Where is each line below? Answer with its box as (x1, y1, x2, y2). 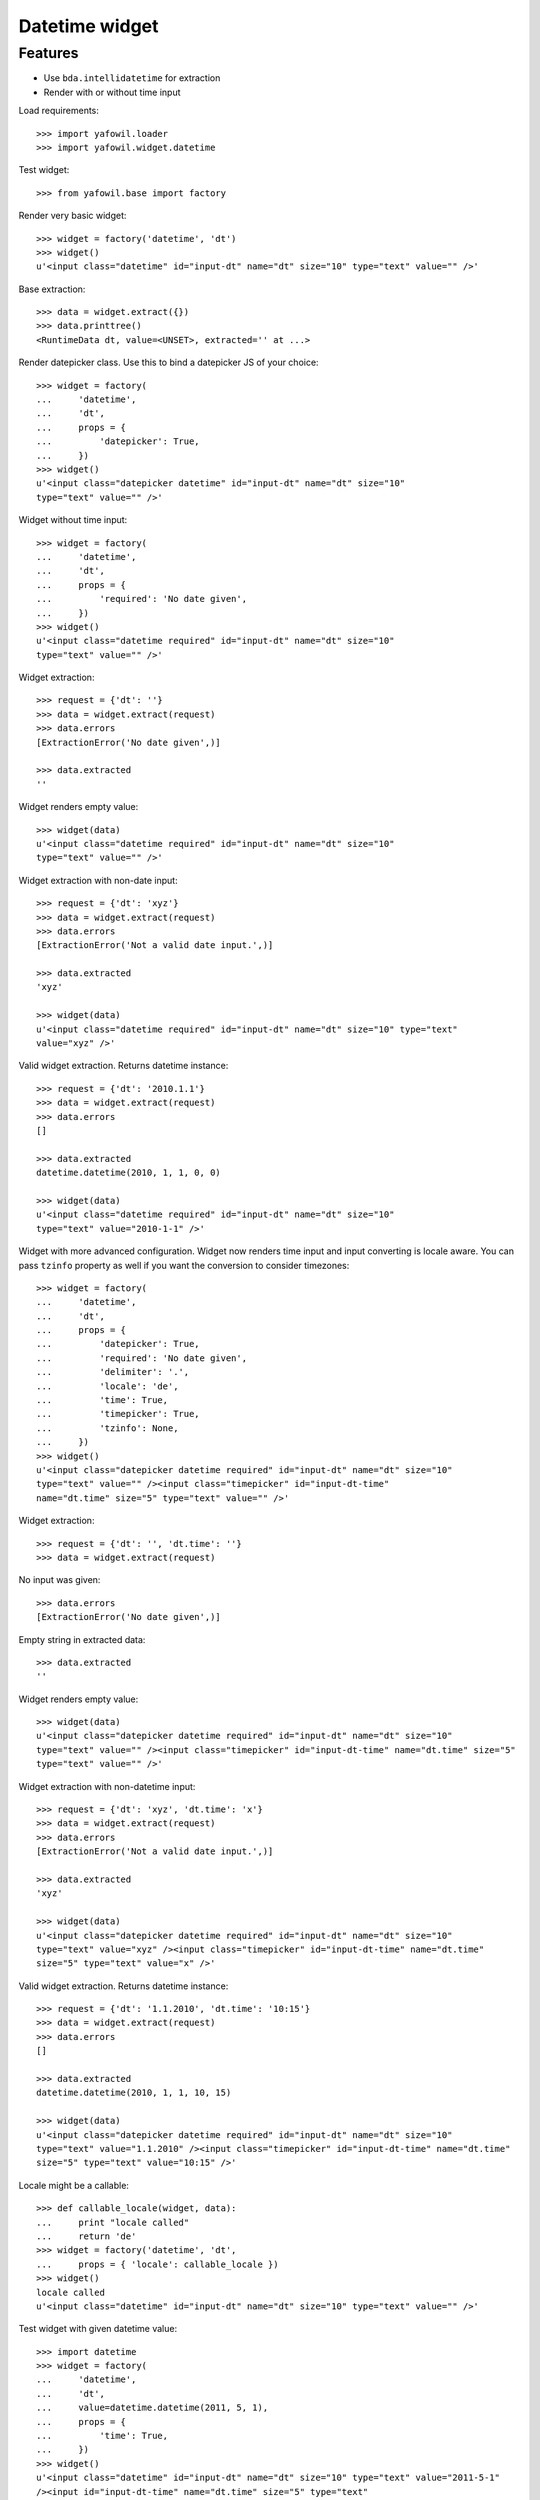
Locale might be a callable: (18, 2179, 130, 2191)
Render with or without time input (43, 86, 181, 98)
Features (18, 44, 79, 62)
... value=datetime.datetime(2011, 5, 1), (36, 2402, 269, 2414)
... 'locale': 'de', (36, 1380, 179, 1392)
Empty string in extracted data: (18, 1633, 146, 1645)
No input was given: (18, 1574, 101, 1586)
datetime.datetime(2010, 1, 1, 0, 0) (36, 1167, 222, 1179)
